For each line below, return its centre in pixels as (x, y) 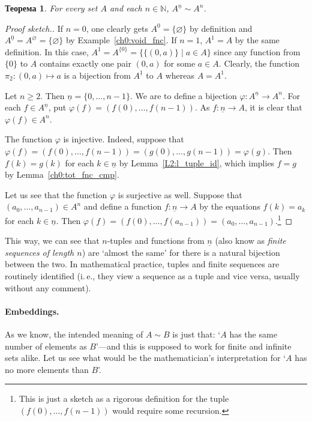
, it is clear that (273, 107)
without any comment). (48, 287)
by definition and (221, 28)
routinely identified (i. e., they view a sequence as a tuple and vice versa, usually (152, 275)
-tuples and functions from (156, 241)
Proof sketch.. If (34, 28)
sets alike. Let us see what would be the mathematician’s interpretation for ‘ (145, 358)
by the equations (230, 206)
